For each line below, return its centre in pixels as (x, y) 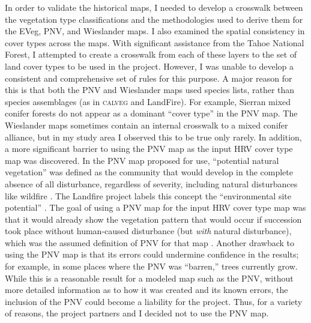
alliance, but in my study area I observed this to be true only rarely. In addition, (153, 137)
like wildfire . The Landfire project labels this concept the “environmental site (148, 195)
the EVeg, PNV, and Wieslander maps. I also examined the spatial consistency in (155, 31)
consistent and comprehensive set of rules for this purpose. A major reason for (149, 78)
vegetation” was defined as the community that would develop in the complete (149, 172)
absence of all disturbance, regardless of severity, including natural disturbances (151, 183)
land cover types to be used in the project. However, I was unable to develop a (149, 66)
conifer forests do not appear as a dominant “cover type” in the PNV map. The (151, 113)
